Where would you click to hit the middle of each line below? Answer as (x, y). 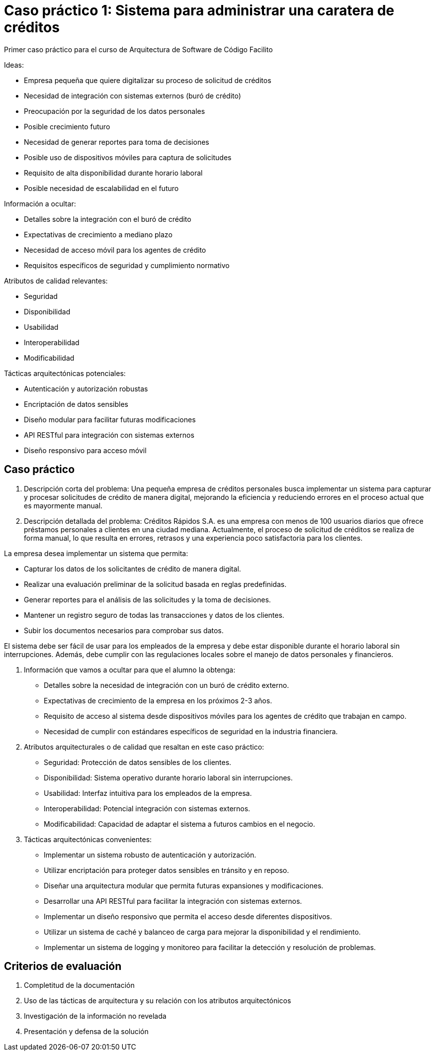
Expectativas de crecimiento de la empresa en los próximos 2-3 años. (158, 700)
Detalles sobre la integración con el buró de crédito (108, 219)
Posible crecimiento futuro (67, 126)
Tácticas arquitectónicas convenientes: (88, 839)
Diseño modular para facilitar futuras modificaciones (110, 419)
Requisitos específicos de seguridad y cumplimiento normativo (127, 265)
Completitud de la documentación (79, 985)
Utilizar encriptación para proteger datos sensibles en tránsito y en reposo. (167, 870)
